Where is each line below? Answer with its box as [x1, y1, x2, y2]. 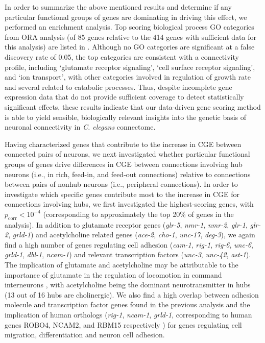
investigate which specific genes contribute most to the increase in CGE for [5, 188, 240, 199]
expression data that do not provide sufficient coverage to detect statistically [5, 91, 244, 102]
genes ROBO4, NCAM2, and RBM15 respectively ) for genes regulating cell [5, 319, 242, 330]
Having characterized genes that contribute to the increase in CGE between [5, 138, 242, 149]
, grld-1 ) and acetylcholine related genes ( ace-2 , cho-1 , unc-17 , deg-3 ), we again [8, 229, 255, 240]
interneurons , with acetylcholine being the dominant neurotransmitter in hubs [5, 279, 251, 290]
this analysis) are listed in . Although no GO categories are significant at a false [5, 41, 255, 52]
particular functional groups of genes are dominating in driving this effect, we [5, 11, 247, 22]
